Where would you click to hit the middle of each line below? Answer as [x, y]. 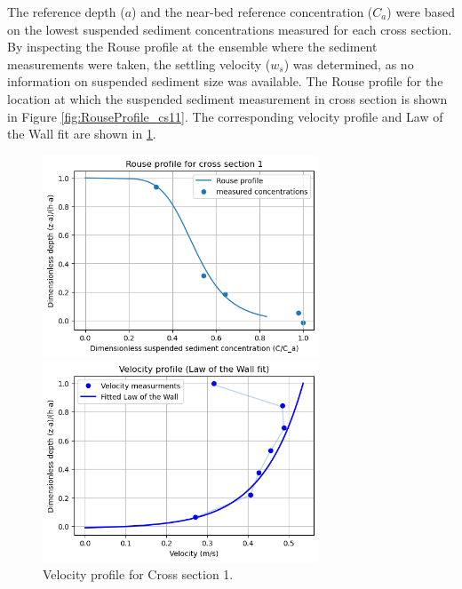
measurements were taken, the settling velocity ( [139, 64]
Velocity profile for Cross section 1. [138, 574]
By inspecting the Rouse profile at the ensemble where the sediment [192, 47]
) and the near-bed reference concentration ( [252, 12]
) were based [421, 12]
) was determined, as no [349, 64]
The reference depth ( [66, 12]
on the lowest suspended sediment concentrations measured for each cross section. [230, 29]
